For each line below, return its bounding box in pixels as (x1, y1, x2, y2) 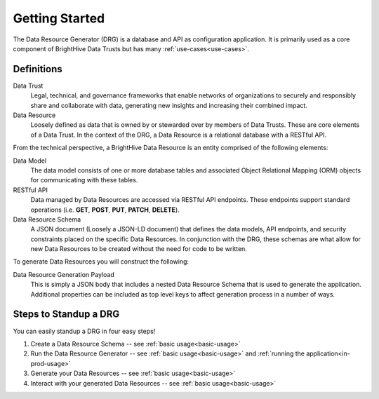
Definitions (13, 63, 62, 75)
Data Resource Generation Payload (13, 270, 115, 278)
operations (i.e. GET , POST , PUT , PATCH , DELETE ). (30, 205, 180, 214)
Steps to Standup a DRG (13, 309, 120, 320)
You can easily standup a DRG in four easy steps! (13, 327, 156, 335)
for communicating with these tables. (30, 176, 138, 184)
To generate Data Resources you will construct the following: (13, 257, 189, 266)
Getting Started (13, 11, 105, 26)
